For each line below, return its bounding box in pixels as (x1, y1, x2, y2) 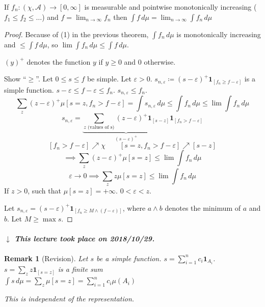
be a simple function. (96, 253, 162, 263)
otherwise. (144, 56, 176, 67)
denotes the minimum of (165, 202, 241, 213)
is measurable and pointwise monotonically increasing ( (84, 2, 257, 12)
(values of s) (88, 125, 115, 130)
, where (122, 202, 146, 213)
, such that (28, 185, 61, 196)
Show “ (4, 73, 26, 84)
